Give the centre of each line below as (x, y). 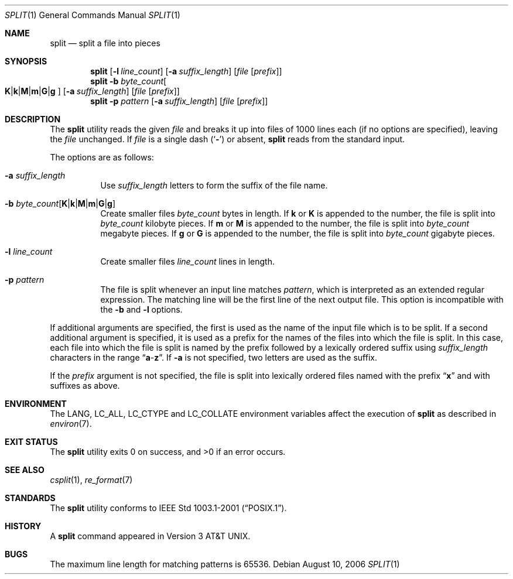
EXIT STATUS (31, 442)
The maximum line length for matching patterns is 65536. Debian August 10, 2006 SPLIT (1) (225, 564)
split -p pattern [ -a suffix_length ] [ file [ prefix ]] (179, 101)
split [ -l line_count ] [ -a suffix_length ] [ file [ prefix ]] (186, 71)
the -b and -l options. (141, 309)
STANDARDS (30, 498)
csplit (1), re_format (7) (91, 480)
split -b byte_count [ (129, 81)
